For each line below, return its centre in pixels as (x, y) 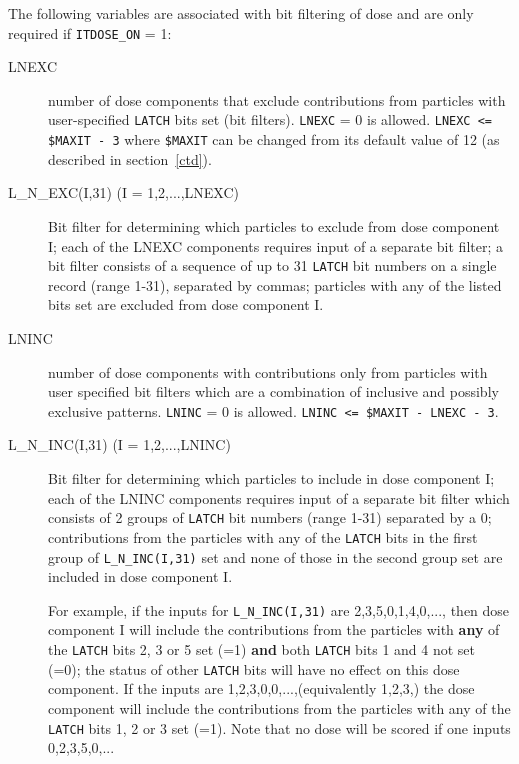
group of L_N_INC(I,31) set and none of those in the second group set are (275, 556)
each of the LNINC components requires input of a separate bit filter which (279, 497)
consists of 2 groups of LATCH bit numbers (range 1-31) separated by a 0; (270, 517)
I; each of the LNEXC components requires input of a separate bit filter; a (275, 245)
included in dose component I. (140, 576)
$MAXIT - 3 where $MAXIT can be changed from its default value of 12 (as (274, 139)
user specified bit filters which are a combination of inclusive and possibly (273, 391)
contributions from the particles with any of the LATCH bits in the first (263, 536)
